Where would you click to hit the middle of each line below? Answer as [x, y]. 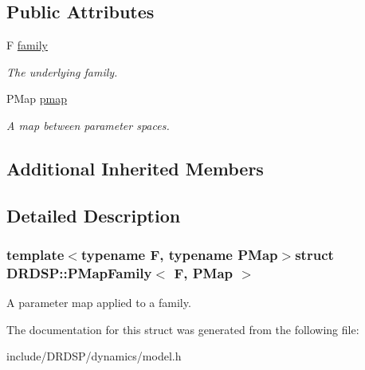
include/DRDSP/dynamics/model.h [94, 356]
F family [27, 45]
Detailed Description [94, 215]
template [35, 255]
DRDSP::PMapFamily [79, 272]
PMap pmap [37, 98]
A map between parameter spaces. [88, 125]
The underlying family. [62, 71]
